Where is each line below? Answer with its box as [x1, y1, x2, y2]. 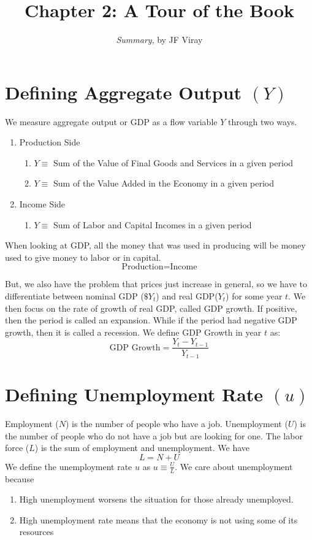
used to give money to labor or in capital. [5, 250, 161, 263]
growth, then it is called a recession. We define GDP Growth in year [5, 325, 262, 338]
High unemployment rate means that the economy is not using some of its [19, 513, 298, 526]
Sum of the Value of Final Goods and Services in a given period [53, 156, 294, 169]
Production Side [19, 136, 80, 148]
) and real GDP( [156, 290, 218, 302]
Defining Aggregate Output [5, 79, 242, 104]
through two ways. [227, 115, 297, 128]
